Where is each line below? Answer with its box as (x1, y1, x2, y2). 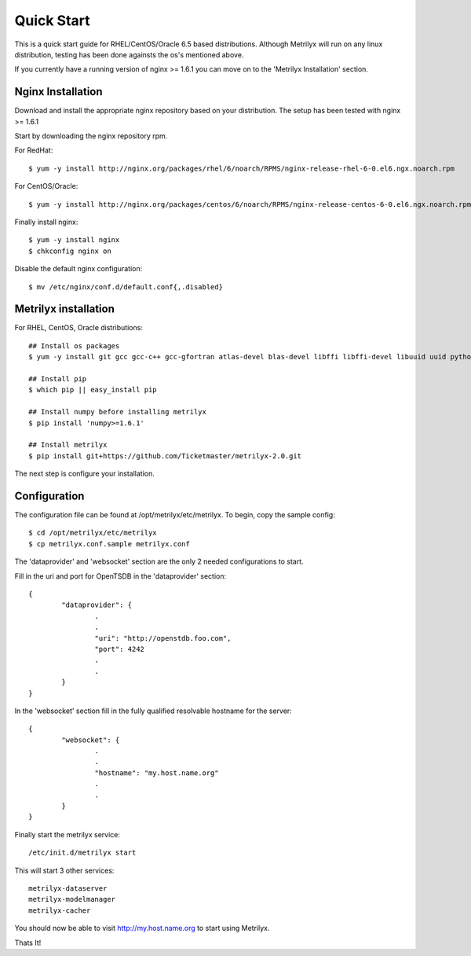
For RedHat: (14, 145, 53, 155)
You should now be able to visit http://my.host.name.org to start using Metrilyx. (14, 924, 270, 933)
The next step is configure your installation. (14, 469, 155, 479)
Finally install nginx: (14, 217, 78, 226)
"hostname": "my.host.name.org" (94, 768, 219, 778)
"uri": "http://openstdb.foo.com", (94, 634, 232, 642)
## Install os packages (28, 341, 120, 350)
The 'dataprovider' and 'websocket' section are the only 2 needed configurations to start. (14, 557, 304, 566)
